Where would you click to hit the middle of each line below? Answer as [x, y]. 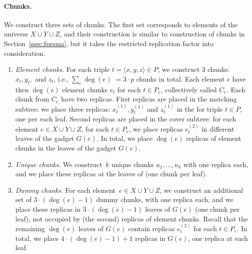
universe [16, 34]
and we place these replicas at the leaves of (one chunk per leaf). [111, 174]
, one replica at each [218, 238]
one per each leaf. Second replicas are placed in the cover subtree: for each [126, 119]
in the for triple [200, 109]
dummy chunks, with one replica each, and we [165, 199]
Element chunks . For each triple [62, 69]
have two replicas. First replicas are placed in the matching [149, 99]
